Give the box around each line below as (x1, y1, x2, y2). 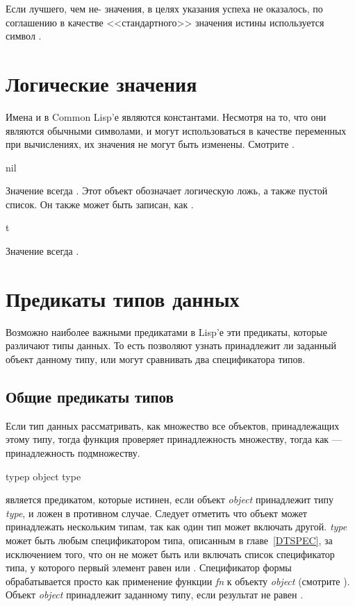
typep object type (6, 469, 81, 483)
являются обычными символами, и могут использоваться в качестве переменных (6, 123, 347, 137)
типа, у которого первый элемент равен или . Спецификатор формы (6, 560, 292, 575)
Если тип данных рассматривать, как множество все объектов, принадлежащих (6, 418, 340, 432)
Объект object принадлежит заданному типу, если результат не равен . (6, 587, 304, 602)
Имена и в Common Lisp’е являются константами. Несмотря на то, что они (6, 109, 327, 124)
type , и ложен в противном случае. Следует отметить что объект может (6, 505, 307, 520)
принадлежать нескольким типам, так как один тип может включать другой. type (6, 519, 347, 534)
